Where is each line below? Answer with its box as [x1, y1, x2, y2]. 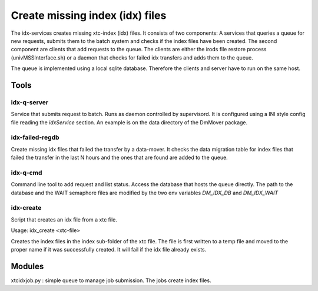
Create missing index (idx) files [11, 9, 167, 22]
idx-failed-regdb [11, 133, 59, 141]
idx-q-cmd [11, 168, 42, 177]
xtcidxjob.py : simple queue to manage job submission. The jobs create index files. [11, 277, 211, 284]
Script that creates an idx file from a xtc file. [11, 216, 117, 223]
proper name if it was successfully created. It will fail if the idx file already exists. [11, 246, 207, 253]
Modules [11, 261, 44, 271]
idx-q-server [11, 98, 49, 106]
